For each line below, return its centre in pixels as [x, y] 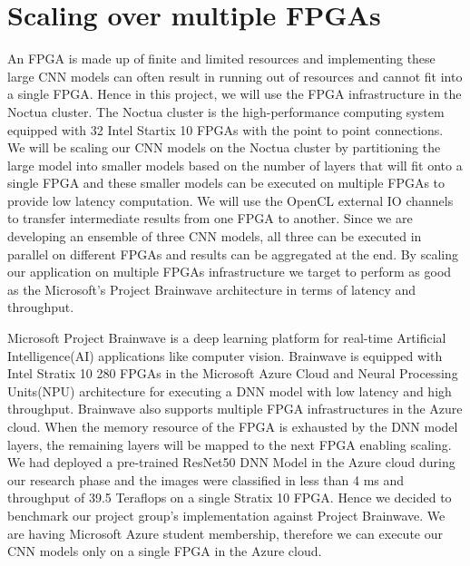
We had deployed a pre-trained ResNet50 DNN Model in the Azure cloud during [231, 462]
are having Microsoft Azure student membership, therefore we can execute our [225, 533]
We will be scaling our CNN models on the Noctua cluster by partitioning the [224, 147]
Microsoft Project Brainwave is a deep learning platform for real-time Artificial [227, 338]
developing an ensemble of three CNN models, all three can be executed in [215, 236]
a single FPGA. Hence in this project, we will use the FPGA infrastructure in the [235, 94]
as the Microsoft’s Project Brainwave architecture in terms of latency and [212, 289]
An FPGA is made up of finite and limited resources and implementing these [221, 59]
